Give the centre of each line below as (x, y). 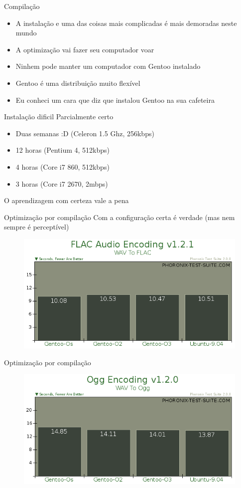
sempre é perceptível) (37, 227)
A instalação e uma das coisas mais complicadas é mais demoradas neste (126, 23)
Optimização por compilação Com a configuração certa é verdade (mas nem (120, 217)
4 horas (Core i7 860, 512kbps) (62, 166)
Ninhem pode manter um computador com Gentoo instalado (108, 66)
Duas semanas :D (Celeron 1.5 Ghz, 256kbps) (85, 133)
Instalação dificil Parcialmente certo (59, 117)
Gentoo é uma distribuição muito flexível (78, 83)
